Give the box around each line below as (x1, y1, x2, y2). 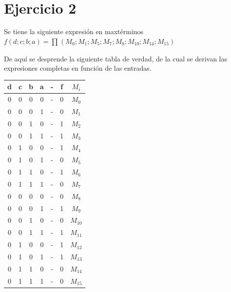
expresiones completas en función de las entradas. (4, 63, 152, 73)
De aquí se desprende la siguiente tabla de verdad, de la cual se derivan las (4, 53, 227, 63)
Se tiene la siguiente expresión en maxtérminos (4, 26, 144, 37)
